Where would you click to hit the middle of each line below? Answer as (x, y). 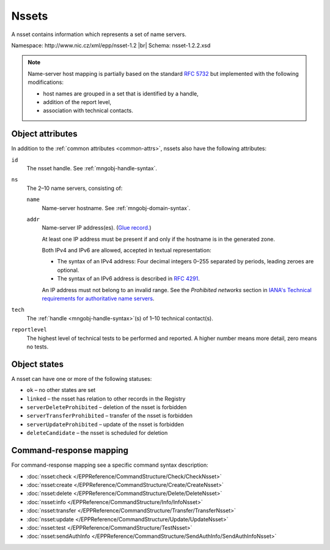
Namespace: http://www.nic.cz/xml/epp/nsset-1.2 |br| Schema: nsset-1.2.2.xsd (111, 45)
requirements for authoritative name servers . (98, 299)
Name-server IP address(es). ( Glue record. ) (97, 228)
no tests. (38, 347)
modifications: (46, 82)
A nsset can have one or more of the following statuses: (82, 379)
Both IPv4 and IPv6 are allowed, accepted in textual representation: (127, 251)
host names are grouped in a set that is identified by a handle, (121, 93)
